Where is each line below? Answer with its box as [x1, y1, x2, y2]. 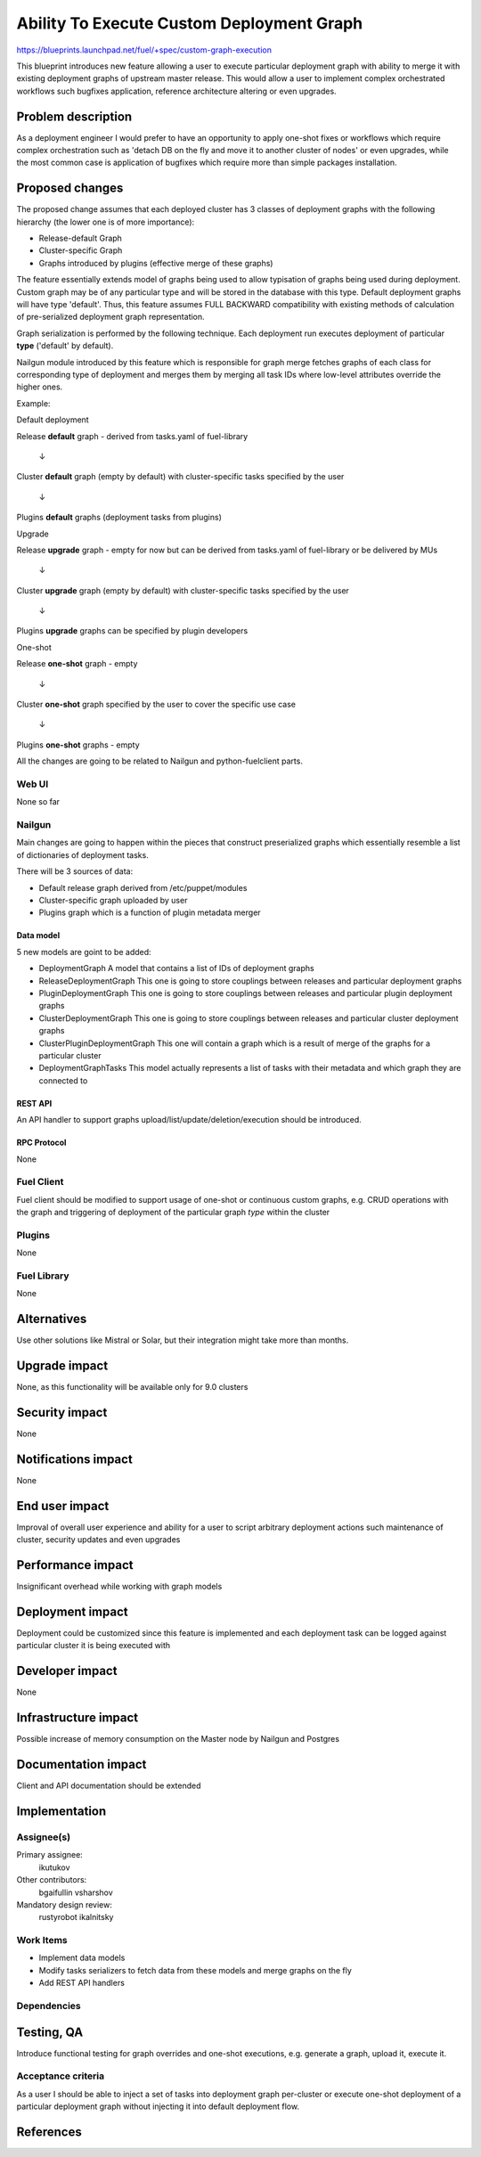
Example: [16, 397, 51, 409]
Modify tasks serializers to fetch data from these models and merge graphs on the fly [38, 1965, 352, 1975]
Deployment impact [16, 1604, 128, 1619]
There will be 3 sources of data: [16, 866, 134, 877]
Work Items [16, 1934, 68, 1947]
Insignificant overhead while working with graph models [16, 1581, 223, 1592]
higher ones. [16, 381, 63, 392]
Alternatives [16, 1311, 87, 1327]
